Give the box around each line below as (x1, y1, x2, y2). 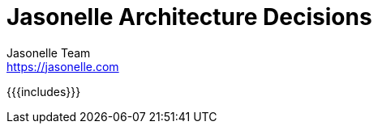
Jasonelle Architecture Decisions (6, 3, 372, 31)
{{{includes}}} (6, 84, 81, 99)
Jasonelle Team (6, 45, 91, 60)
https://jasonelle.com (6, 59, 119, 73)
